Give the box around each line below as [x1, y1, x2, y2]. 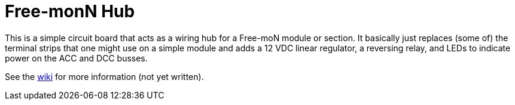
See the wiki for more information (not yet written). [5, 71, 204, 82]
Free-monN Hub [5, 1, 135, 21]
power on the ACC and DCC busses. [5, 52, 148, 63]
